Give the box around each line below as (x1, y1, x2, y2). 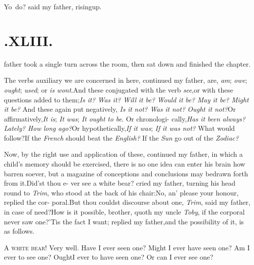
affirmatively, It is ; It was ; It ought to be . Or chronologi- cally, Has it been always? (4, 113, 246, 123)
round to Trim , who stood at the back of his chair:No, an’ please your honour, (4, 187, 239, 197)
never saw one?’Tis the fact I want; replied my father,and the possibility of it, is (4, 216, 244, 226)
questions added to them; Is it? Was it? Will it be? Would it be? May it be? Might (4, 94, 249, 104)
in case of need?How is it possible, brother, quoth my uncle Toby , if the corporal (4, 207, 245, 217)
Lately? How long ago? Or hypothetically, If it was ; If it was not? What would (4, 123, 235, 133)
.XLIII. (4, 30, 53, 50)
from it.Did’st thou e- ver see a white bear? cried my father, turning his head (4, 178, 236, 188)
